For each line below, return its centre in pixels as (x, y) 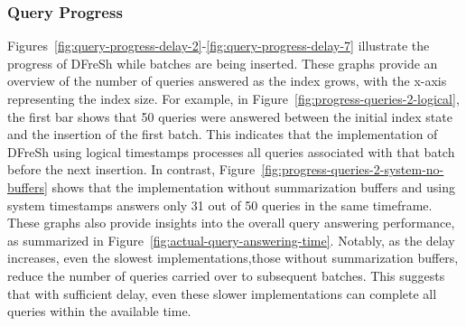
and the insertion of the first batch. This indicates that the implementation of (223, 134)
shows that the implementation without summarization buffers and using (254, 186)
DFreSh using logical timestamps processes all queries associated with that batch (231, 151)
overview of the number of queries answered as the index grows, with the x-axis (227, 81)
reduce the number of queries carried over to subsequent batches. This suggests (226, 275)
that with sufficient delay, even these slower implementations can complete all (222, 293)
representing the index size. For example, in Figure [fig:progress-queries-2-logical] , (233, 98)
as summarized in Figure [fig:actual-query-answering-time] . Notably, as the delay (231, 240)
